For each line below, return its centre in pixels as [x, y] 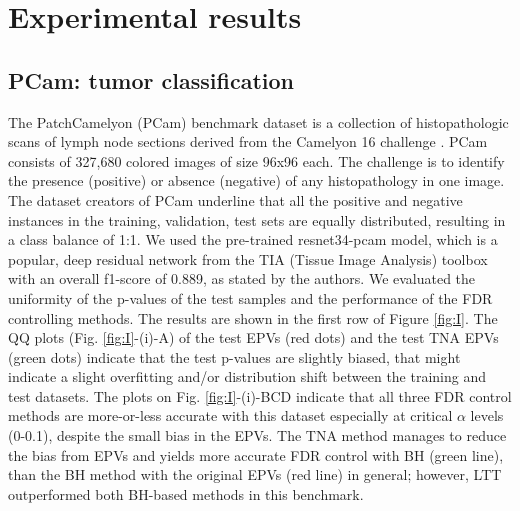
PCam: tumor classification [151, 79]
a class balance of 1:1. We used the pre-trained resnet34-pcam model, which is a [253, 239]
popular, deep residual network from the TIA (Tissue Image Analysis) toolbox [248, 258]
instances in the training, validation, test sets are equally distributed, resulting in [257, 219]
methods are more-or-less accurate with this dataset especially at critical [230, 415]
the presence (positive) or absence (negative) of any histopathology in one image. [256, 180]
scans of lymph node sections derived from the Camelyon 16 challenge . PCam [248, 141]
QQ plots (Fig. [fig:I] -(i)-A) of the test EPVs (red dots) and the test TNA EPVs [253, 337]
